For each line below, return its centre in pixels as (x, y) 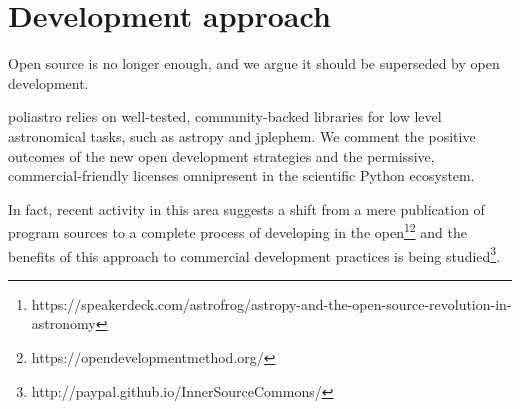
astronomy (63, 323)
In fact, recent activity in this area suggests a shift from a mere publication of (246, 208)
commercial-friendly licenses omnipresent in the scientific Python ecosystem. (241, 175)
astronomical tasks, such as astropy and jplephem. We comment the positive (242, 135)
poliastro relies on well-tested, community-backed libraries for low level (225, 116)
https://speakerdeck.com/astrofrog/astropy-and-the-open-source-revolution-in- (271, 303)
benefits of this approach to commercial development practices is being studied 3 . (254, 254)
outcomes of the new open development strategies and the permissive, (221, 155)
